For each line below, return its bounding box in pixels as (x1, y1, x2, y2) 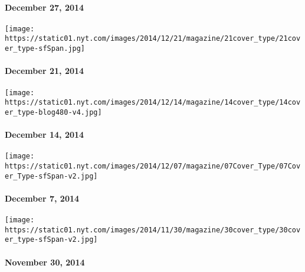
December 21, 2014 (5, 64, 84, 77)
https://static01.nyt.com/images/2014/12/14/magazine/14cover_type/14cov (5, 98, 301, 107)
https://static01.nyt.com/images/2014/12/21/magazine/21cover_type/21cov (5, 34, 301, 43)
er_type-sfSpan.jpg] (5, 44, 86, 53)
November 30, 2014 (5, 255, 85, 268)
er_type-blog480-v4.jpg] (5, 108, 102, 116)
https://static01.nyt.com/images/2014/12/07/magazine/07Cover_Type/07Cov (5, 161, 301, 170)
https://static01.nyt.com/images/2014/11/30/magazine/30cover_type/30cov (5, 225, 301, 234)
